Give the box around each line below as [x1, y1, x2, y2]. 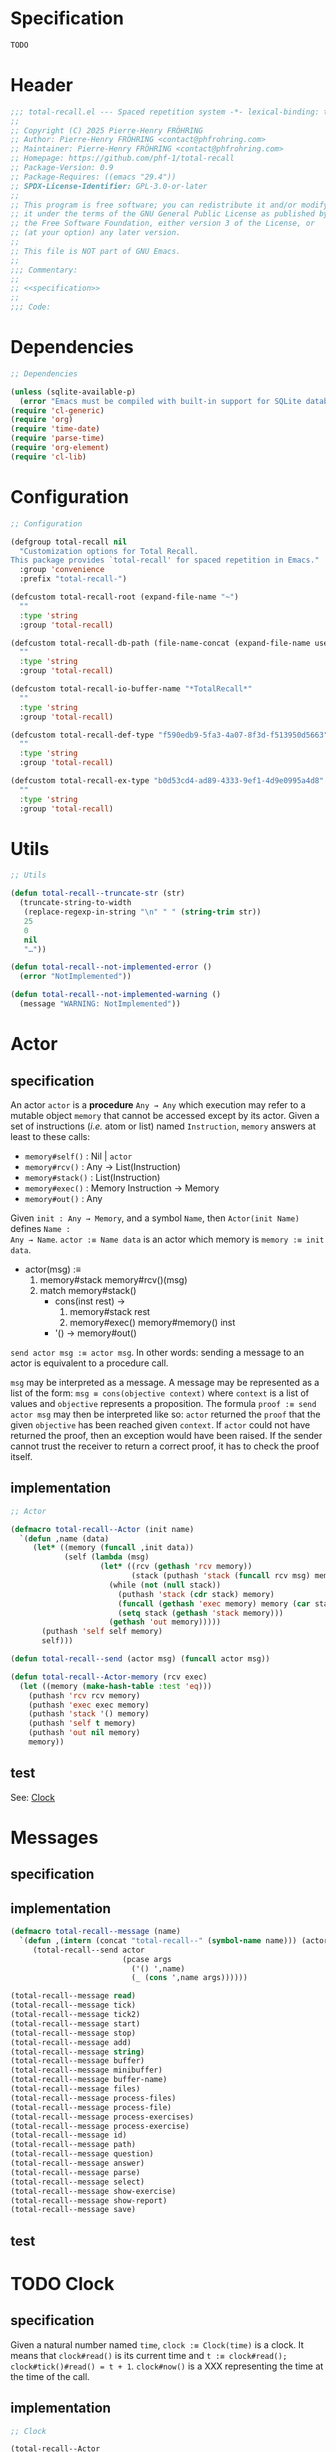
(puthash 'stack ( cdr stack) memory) [117, 1589, 275, 1599]
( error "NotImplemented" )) [19, 972, 132, 982]
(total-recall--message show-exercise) [10, 2186, 177, 2196]
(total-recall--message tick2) [10, 2010, 141, 2020]
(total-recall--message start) [10, 2018, 141, 2029]
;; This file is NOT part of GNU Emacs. [10, 246, 182, 256]
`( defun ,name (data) [19, 1533, 110, 1544]
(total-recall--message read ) [10, 1991, 137, 2001]
